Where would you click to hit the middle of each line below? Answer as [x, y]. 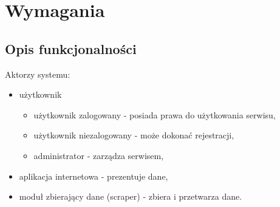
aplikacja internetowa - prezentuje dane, [94, 176]
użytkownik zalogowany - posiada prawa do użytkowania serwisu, [155, 114]
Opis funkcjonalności [71, 48]
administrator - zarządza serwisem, [99, 155]
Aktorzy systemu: [38, 74]
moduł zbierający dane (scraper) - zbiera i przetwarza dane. [131, 196]
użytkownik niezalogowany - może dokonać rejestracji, [134, 135]
